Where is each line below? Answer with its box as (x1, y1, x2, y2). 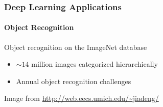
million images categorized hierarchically (31, 59, 158, 69)
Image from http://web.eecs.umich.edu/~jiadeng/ (4, 93, 159, 103)
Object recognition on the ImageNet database (4, 41, 147, 52)
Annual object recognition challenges (16, 75, 131, 86)
